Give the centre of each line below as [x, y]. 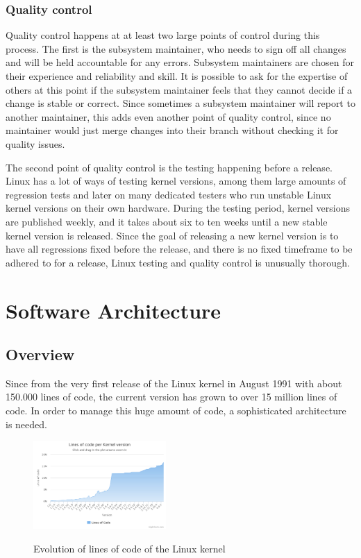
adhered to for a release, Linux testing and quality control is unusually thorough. [178, 262]
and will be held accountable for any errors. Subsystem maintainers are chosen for [180, 62]
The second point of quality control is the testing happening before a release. [169, 167]
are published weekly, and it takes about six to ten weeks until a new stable [167, 221]
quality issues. [35, 143]
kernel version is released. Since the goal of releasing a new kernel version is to [172, 235]
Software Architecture [114, 310]
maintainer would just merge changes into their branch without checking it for [172, 130]
